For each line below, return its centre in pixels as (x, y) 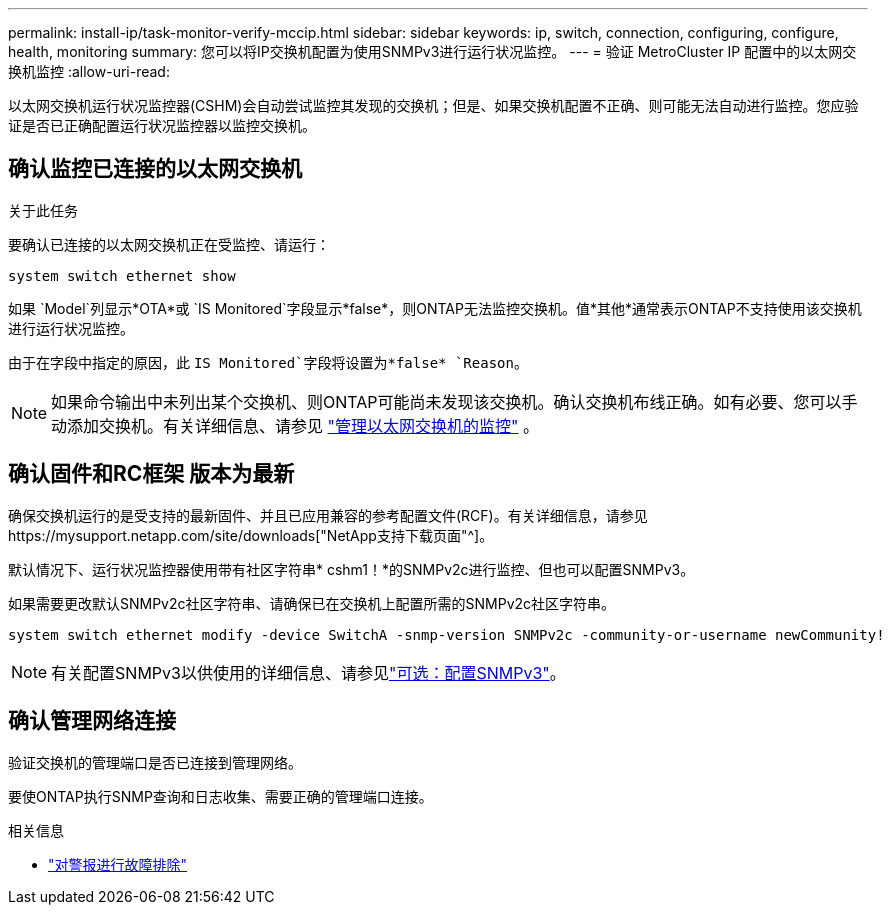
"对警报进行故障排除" (118, 864)
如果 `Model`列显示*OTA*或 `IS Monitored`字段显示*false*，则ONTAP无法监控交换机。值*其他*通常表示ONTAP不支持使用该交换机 (435, 308)
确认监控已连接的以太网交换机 (155, 169)
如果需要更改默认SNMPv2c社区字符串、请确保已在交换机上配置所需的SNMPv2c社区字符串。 (312, 603)
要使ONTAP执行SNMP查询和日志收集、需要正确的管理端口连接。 (220, 796)
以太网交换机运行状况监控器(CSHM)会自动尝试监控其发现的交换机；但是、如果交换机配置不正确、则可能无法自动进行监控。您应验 (433, 105)
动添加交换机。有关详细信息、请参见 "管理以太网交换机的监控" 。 (295, 425)
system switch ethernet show (122, 275)
